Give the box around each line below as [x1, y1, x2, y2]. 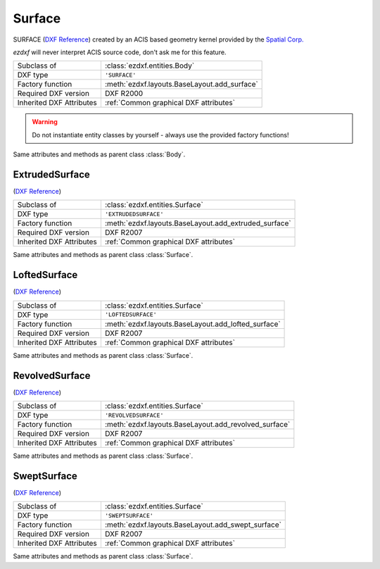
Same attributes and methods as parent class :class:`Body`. [13, 150, 186, 158]
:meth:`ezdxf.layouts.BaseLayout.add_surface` [104, 80, 258, 89]
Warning [32, 118, 58, 126]
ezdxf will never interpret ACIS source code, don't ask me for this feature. [13, 48, 227, 56]
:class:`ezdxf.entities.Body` [104, 61, 195, 70]
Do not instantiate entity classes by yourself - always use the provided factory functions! [32, 130, 289, 139]
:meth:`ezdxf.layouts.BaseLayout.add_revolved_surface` [104, 420, 291, 429]
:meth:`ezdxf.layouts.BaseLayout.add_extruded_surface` [104, 218, 291, 228]
